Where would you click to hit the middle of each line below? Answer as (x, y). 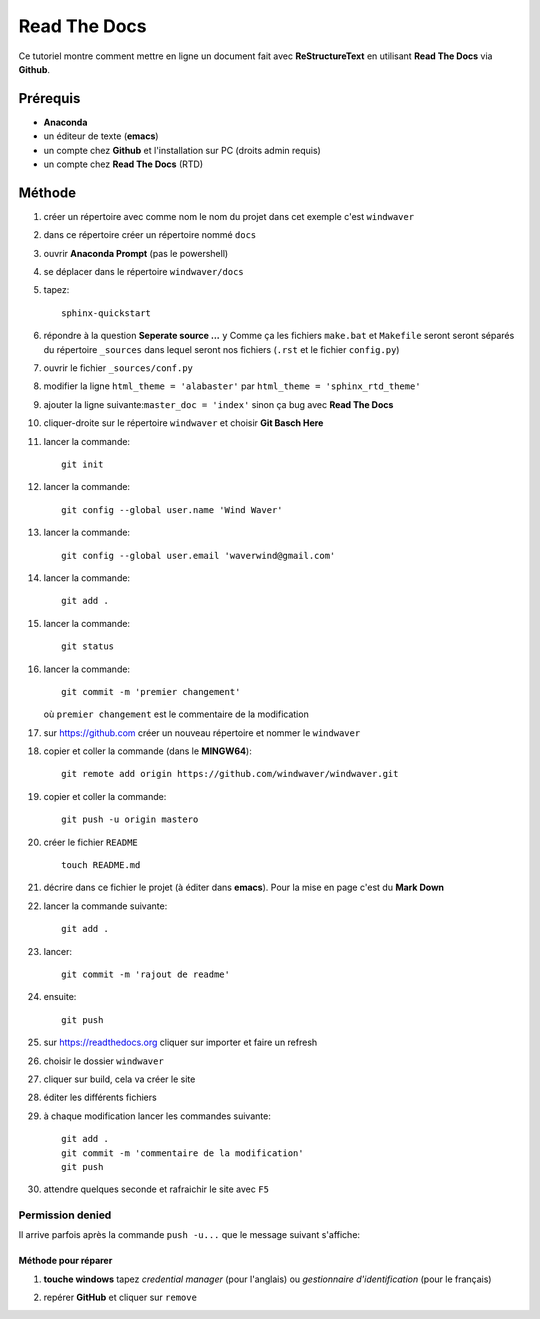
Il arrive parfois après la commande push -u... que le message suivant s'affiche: (189, 1235)
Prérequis (49, 98)
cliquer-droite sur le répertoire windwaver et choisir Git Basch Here (183, 423)
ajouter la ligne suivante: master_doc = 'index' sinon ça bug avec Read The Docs (218, 404)
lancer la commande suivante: (105, 906)
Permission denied (65, 1215)
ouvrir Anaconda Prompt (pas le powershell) (136, 253)
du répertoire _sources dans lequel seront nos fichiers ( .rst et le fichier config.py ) (221, 349)
